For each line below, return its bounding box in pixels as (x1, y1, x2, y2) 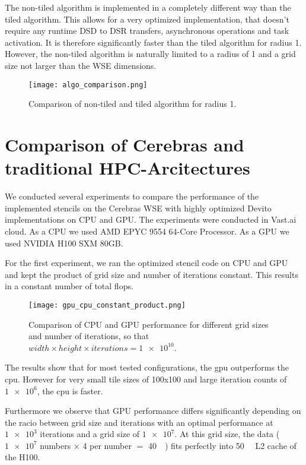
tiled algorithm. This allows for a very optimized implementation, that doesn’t (5, 12, 289, 25)
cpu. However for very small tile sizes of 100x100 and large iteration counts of (5, 372, 287, 385)
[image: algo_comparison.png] (28, 80, 148, 89)
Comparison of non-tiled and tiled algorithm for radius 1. (28, 97, 237, 110)
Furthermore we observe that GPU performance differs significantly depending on (5, 404, 301, 417)
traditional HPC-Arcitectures (5, 156, 250, 180)
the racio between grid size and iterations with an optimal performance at (5, 416, 273, 428)
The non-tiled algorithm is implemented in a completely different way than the (5, 1, 291, 13)
